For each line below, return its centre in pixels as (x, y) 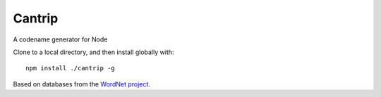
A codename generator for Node (60, 39)
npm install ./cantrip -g (71, 68)
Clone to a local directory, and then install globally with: (93, 52)
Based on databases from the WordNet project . (82, 84)
